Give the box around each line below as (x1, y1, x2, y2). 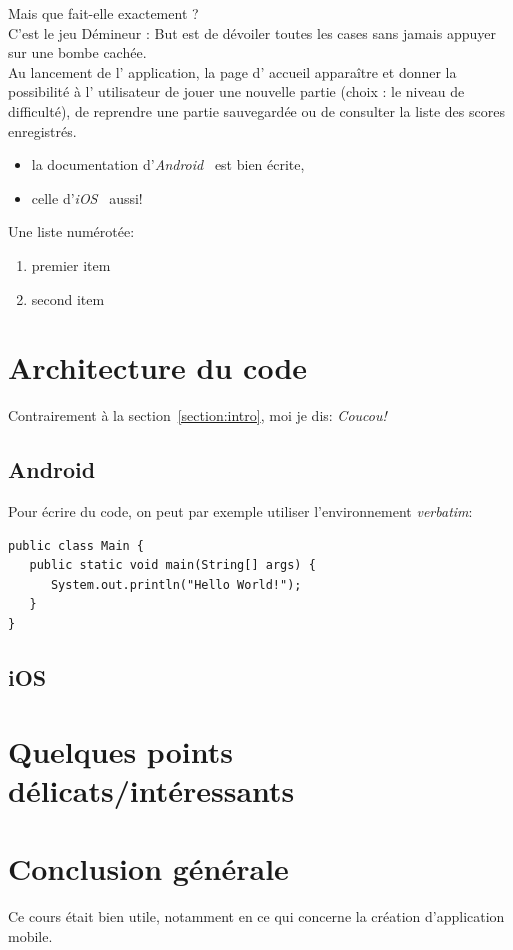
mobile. (8, 925, 53, 946)
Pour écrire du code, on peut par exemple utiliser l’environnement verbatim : (8, 501, 473, 522)
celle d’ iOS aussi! (31, 187, 143, 208)
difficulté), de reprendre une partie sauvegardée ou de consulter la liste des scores (8, 100, 505, 121)
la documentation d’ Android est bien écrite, (31, 154, 305, 175)
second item (31, 288, 105, 309)
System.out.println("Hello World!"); (50, 577, 302, 592)
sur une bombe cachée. (8, 42, 147, 63)
